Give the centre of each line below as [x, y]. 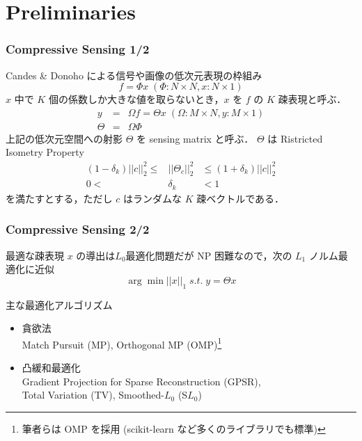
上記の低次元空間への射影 [64, 138]
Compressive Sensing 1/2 [78, 49]
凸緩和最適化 [51, 368]
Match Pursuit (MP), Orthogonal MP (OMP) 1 [122, 343]
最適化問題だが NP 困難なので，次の [209, 255]
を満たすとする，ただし [59, 198]
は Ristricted [295, 138]
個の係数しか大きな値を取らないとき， [136, 99]
